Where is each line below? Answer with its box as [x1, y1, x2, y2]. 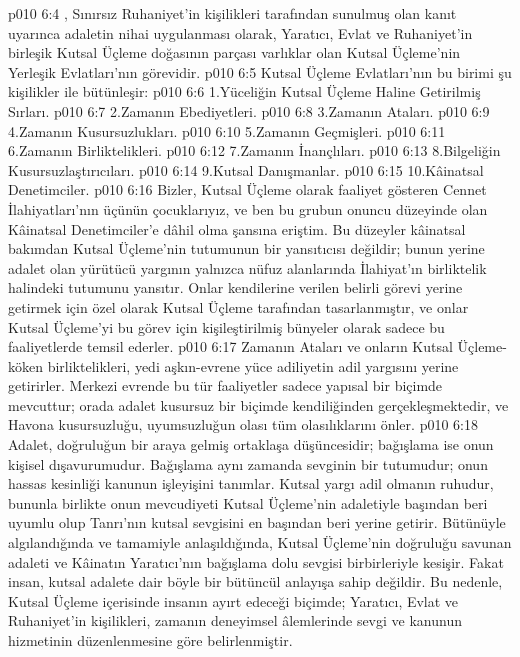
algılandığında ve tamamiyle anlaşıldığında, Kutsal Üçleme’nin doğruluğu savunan [8, 532, 512, 553]
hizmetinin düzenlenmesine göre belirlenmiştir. [8, 630, 293, 650]
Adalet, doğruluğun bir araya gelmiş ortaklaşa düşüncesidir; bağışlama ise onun [8, 434, 494, 455]
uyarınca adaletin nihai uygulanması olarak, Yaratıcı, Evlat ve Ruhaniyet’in [8, 22, 473, 43]
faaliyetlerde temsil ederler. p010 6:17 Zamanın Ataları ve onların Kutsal [8, 336, 453, 357]
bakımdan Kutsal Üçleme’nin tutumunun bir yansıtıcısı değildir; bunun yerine [8, 238, 485, 259]
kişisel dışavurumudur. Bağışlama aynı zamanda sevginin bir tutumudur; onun [8, 453, 488, 474]
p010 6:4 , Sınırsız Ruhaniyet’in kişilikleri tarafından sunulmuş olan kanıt [8, 3, 457, 23]
